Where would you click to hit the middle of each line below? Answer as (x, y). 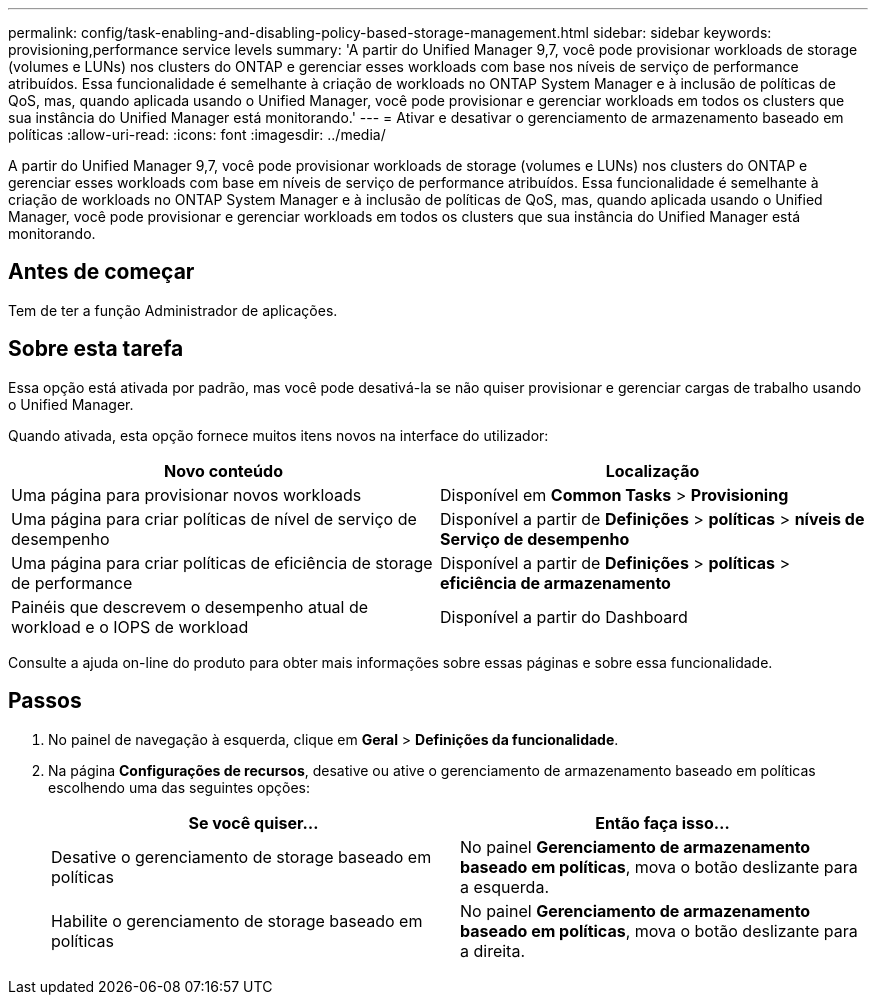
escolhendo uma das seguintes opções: (179, 787)
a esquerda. (504, 886)
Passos (45, 701)
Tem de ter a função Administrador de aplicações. (173, 310)
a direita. (493, 950)
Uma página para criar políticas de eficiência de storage (222, 562)
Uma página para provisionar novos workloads (186, 494)
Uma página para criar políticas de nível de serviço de (214, 518)
